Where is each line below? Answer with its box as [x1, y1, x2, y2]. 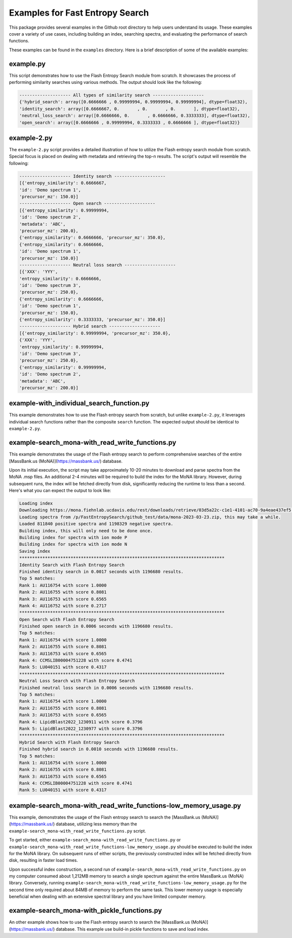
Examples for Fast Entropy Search [9, 7, 149, 18]
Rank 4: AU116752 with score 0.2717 [19, 603, 107, 608]
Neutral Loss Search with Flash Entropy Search [19, 678, 135, 684]
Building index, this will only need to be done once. [19, 528, 153, 534]
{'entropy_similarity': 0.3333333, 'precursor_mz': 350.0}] [19, 317, 166, 322]
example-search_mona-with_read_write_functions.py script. [9, 828, 146, 834]
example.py [9, 60, 46, 68]
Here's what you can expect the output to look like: [9, 488, 111, 494]
